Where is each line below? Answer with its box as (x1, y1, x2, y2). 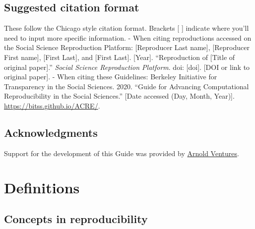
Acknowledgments (4, 124, 98, 140)
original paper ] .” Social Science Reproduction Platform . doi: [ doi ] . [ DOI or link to (4, 61, 250, 72)
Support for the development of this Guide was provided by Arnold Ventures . (4, 148, 239, 158)
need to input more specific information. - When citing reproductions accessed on (4, 32, 252, 43)
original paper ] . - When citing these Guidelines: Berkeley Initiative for (4, 71, 217, 82)
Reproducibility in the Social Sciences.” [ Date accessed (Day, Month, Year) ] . (4, 91, 235, 101)
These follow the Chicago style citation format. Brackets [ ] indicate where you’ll (4, 23, 249, 33)
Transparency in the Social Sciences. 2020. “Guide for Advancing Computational (4, 81, 249, 91)
